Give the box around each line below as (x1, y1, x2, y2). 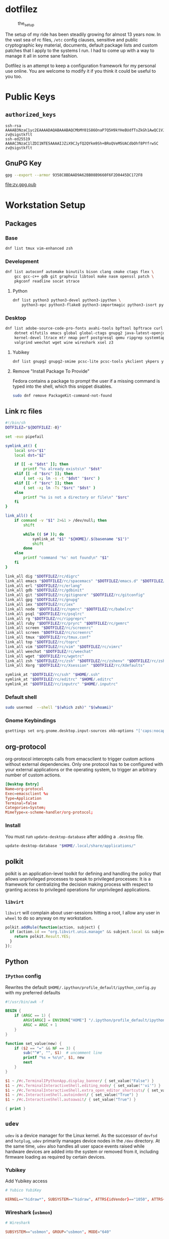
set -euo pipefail (5, 434, 44, 439)
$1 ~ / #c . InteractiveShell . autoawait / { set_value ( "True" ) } (5, 1097, 136, 1103)
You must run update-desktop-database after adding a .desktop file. (5, 833, 144, 840)
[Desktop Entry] (5, 782, 39, 787)
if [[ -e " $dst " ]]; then (14, 462, 69, 467)
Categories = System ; (5, 805, 46, 810)
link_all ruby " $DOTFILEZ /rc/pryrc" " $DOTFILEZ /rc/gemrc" (5, 621, 129, 626)
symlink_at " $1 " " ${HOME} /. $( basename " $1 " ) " (32, 536, 129, 541)
